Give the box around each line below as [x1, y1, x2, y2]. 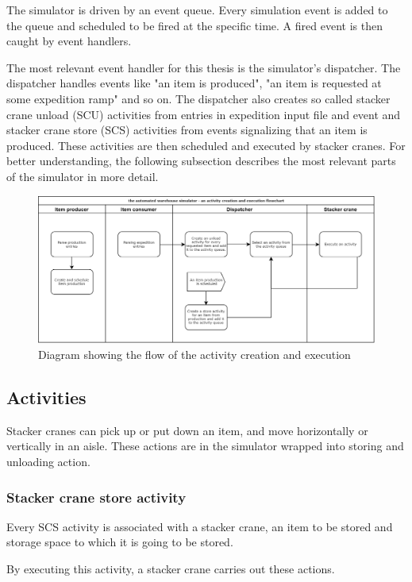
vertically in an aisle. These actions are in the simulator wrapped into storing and [6, 437, 404, 454]
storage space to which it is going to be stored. [6, 534, 233, 550]
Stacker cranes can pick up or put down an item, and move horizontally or [6, 422, 368, 438]
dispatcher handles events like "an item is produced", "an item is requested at [6, 75, 382, 91]
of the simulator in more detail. [6, 168, 159, 184]
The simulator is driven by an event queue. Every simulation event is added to [6, 2, 388, 17]
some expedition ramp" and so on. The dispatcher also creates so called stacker [6, 90, 391, 106]
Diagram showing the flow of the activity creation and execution [38, 346, 351, 363]
